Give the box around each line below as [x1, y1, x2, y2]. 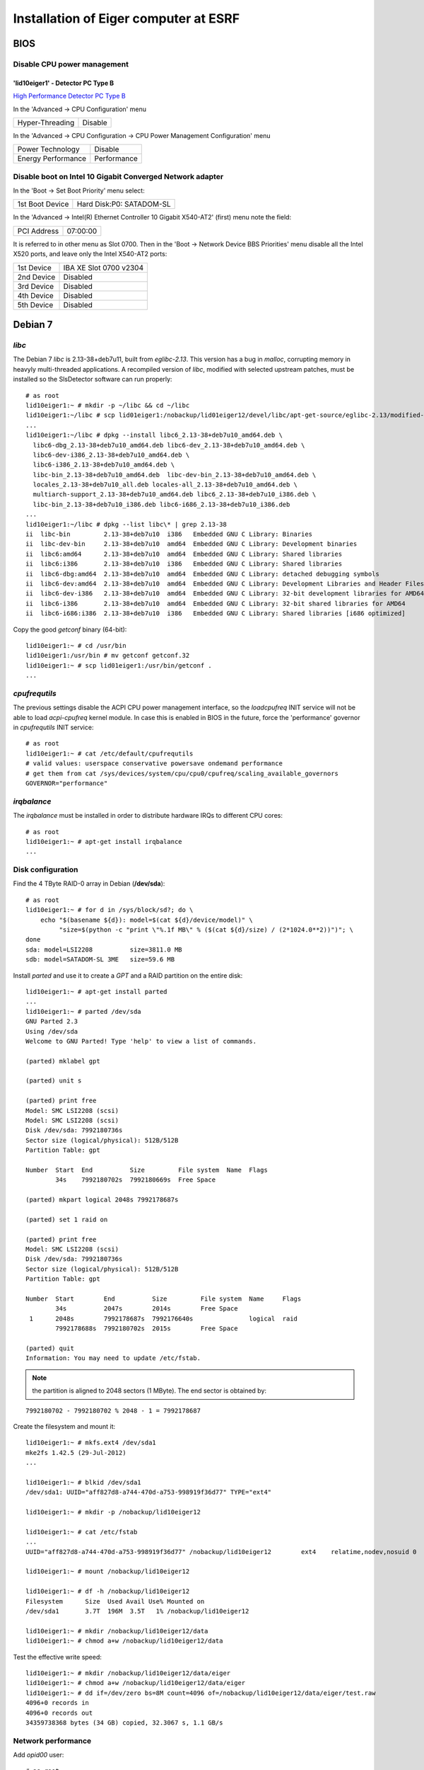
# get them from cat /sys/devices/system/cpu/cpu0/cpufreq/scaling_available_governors [25, 769, 339, 777]
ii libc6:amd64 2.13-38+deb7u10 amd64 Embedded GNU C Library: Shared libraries [25, 549, 343, 558]
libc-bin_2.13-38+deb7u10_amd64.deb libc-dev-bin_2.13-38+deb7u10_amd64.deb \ [33, 471, 317, 479]
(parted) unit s [25, 1077, 82, 1085]
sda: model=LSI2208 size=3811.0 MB [25, 945, 183, 954]
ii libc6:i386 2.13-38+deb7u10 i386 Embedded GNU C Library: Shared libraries [25, 560, 343, 568]
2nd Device [17, 272, 56, 282]
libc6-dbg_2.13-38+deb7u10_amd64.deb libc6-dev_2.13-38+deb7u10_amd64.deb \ [33, 441, 305, 449]
